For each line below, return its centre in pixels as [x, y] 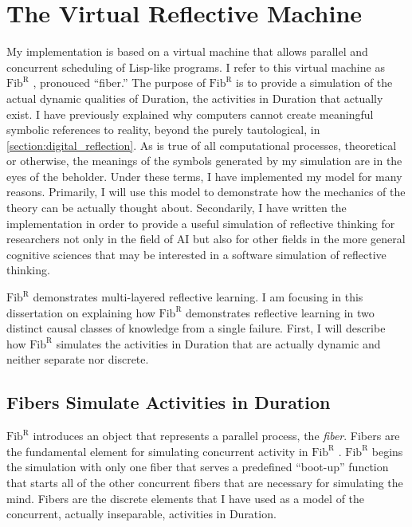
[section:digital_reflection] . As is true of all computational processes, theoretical [202, 145]
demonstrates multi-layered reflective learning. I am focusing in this [198, 297]
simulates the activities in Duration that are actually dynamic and [218, 343]
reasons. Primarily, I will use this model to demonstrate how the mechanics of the [206, 192]
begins [387, 451]
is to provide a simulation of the [314, 83]
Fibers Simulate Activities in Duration [169, 402]
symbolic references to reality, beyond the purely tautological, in [163, 130]
